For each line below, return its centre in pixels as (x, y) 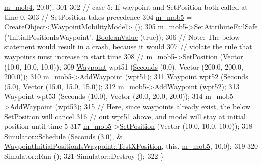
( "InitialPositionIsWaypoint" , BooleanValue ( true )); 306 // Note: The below (122, 36)
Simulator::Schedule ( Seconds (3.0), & (63, 136)
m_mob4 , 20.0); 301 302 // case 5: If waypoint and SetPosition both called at (126, 7)
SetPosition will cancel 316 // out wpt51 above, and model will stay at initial (125, 116)
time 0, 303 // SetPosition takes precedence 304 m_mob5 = (98, 16)
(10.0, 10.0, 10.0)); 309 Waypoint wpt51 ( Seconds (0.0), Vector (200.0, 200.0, (124, 66)
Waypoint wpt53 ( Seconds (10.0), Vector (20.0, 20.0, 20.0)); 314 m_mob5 (119, 96)
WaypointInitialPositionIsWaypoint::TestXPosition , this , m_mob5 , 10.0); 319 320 (131, 146)
